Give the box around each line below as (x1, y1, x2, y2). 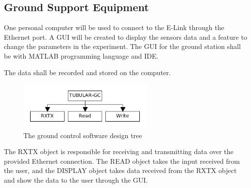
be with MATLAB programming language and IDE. (4, 50, 159, 61)
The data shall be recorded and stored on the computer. (4, 67, 171, 77)
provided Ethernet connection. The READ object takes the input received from (4, 156, 240, 166)
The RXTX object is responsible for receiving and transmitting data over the (4, 146, 234, 157)
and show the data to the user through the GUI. (4, 175, 148, 185)
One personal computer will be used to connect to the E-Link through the (4, 22, 224, 32)
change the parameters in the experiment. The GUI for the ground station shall (4, 41, 241, 51)
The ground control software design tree (23, 130, 142, 140)
